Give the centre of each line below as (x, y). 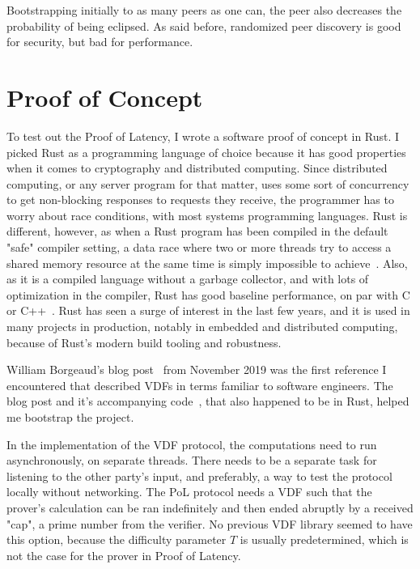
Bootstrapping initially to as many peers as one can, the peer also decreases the (204, 10)
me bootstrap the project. (70, 417)
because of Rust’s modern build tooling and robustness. (144, 342)
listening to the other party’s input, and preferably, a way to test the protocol (199, 476)
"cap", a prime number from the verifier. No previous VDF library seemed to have (210, 523)
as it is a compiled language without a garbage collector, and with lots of (188, 279)
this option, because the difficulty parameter (117, 539)
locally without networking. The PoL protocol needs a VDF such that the (189, 492)
